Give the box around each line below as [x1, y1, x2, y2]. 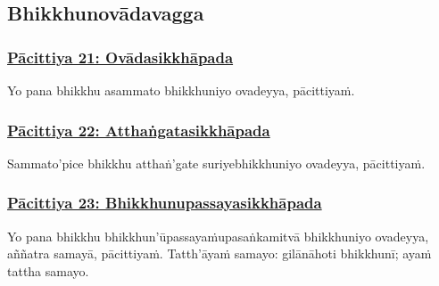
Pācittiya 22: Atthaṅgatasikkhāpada [7, 118, 270, 141]
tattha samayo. [7, 261, 89, 280]
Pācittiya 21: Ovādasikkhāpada [7, 45, 234, 68]
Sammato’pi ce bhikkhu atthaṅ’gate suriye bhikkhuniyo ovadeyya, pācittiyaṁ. [7, 153, 426, 172]
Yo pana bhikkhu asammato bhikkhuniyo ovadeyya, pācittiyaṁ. [7, 81, 355, 99]
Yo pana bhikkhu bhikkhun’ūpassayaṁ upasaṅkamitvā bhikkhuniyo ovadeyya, [7, 226, 429, 245]
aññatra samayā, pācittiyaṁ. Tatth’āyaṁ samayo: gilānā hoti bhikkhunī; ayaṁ [7, 244, 432, 263]
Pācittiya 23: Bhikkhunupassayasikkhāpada [7, 192, 322, 214]
